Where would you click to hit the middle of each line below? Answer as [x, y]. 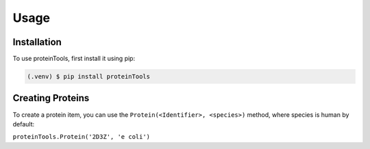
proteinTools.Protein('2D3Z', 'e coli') [82, 137]
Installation [37, 42]
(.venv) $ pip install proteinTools [89, 77]
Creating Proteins [51, 98]
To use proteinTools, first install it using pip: [74, 59]
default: [24, 124]
